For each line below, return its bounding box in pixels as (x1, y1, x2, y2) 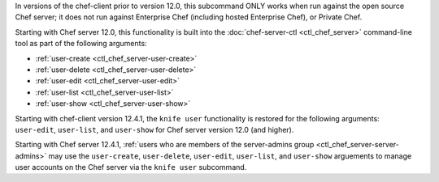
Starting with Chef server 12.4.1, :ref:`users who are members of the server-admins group (15, 140, 315, 150)
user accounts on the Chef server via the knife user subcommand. (15, 163, 247, 172)
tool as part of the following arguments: (15, 39, 147, 49)
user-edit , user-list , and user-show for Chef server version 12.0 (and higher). (15, 125, 294, 134)
